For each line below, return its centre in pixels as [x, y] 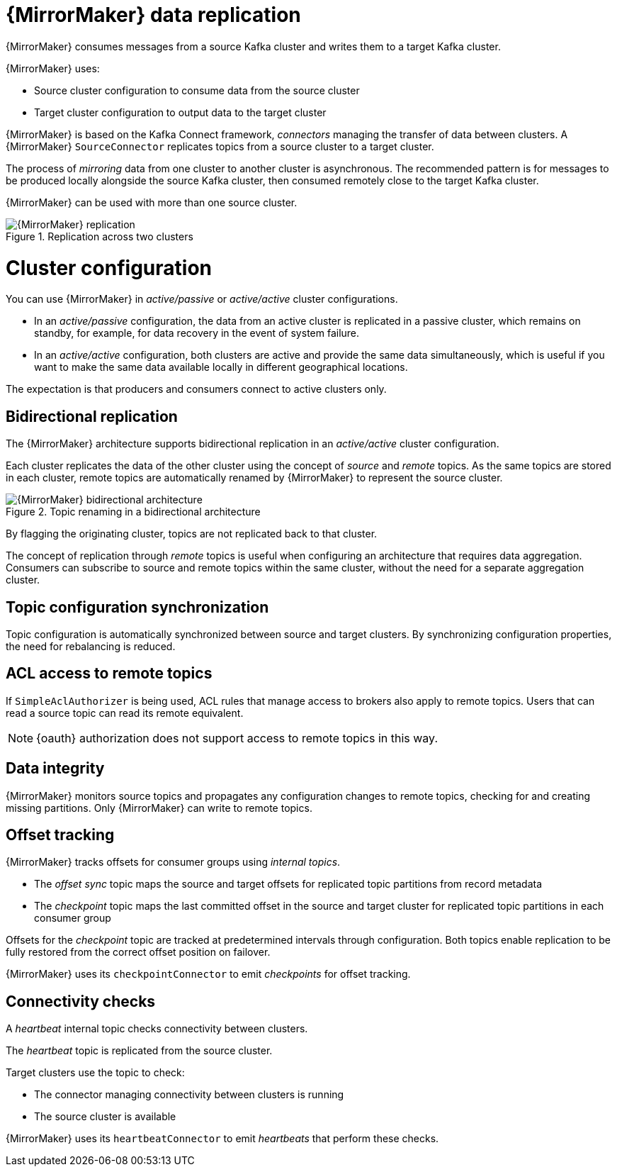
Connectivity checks [81, 1001]
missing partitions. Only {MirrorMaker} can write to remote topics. [159, 808]
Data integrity [55, 769]
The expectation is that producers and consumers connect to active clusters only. [196, 389]
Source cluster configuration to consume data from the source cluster [197, 90]
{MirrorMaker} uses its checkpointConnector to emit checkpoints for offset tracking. [208, 974]
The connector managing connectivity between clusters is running [189, 1095]
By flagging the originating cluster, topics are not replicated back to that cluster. [192, 534]
